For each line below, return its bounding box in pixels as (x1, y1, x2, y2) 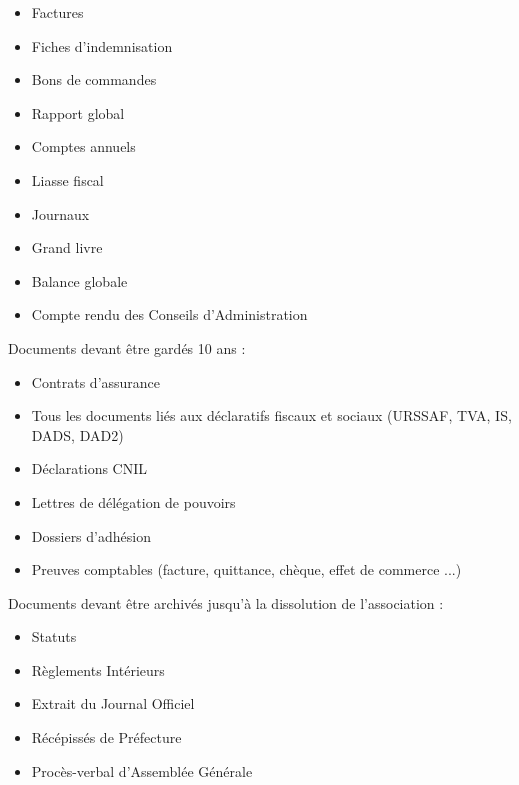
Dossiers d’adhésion (31, 525, 151, 546)
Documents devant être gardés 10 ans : (8, 337, 246, 358)
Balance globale (31, 270, 128, 291)
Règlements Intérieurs (31, 659, 165, 680)
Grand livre (31, 237, 103, 258)
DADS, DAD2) (31, 424, 124, 445)
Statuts (31, 626, 77, 647)
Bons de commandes (31, 69, 157, 90)
